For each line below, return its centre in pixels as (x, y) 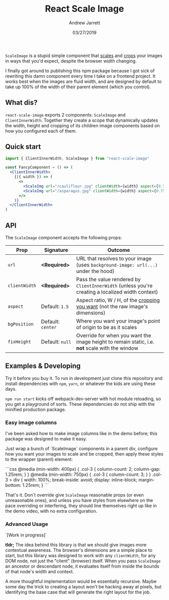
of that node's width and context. (40, 572)
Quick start (23, 147)
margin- (146, 480)
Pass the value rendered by (108, 279)
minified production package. (36, 409)
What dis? (21, 103)
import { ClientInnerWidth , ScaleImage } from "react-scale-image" (77, 158)
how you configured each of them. (41, 131)
